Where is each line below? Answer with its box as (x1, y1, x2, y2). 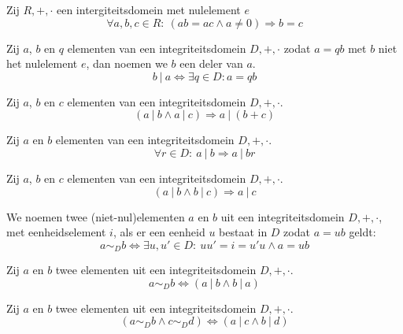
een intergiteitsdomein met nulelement (56, 2, 241, 17)
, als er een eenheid (113, 224, 205, 240)
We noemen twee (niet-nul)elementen (6, 208, 185, 225)
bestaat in (219, 224, 268, 240)
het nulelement (6, 55, 78, 72)
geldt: (349, 224, 376, 240)
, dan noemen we (86, 55, 168, 72)
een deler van (179, 55, 243, 72)
